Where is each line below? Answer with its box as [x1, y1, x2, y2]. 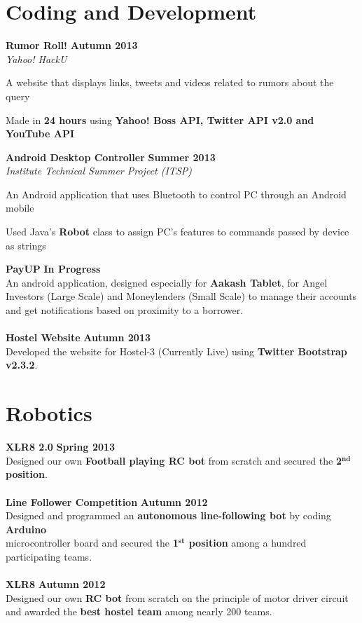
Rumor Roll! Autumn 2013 [6, 38, 138, 53]
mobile [6, 200, 34, 215]
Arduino [6, 521, 47, 536]
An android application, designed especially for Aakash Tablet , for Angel [6, 275, 328, 289]
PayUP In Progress [6, 261, 101, 276]
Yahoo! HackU [6, 51, 67, 66]
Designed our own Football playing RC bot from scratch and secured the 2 [6, 453, 342, 467]
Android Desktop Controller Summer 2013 [6, 149, 216, 164]
